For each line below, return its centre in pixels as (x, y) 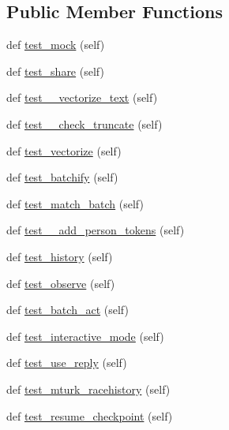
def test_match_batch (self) (75, 203)
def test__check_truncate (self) (84, 123)
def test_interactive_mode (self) (85, 336)
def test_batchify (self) (62, 177)
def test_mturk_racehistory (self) (88, 389)
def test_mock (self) (56, 45)
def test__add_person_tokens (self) (96, 230)
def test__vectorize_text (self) (82, 97)
